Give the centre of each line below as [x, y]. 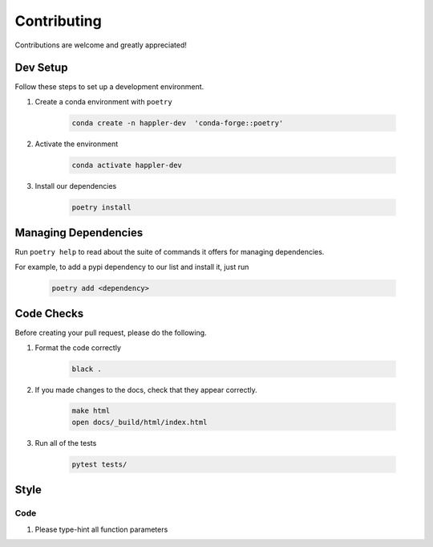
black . [87, 369]
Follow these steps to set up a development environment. [109, 87]
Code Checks [49, 314]
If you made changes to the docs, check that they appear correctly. [146, 390]
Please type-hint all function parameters [101, 529]
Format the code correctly [78, 347]
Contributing [58, 21]
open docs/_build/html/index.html [140, 422]
